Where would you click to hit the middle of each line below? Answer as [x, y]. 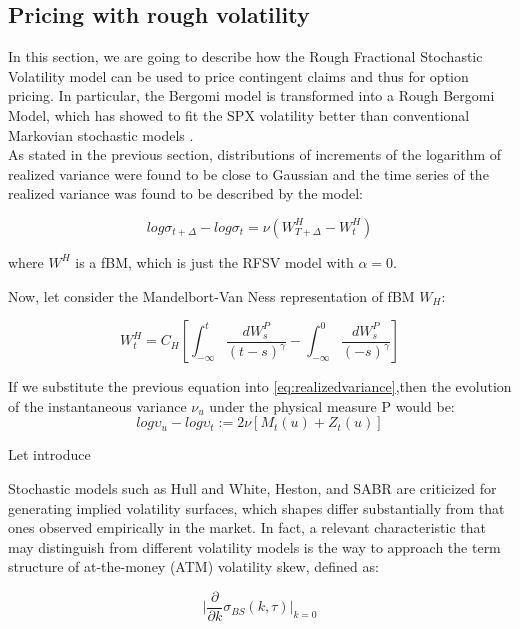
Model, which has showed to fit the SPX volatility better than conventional [239, 114]
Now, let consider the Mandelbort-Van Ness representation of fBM [211, 295]
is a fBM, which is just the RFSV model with [214, 261]
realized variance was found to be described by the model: [185, 193]
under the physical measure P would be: [332, 405]
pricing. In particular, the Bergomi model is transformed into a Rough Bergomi [251, 95]
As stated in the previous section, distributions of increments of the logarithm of [255, 154]
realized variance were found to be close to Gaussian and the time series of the [248, 173]
